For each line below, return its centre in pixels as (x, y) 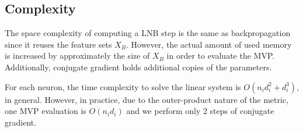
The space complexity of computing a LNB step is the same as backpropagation (148, 33)
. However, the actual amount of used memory (209, 44)
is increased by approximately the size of (77, 56)
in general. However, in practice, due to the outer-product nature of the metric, (147, 99)
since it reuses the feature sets (58, 44)
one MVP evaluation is (46, 111)
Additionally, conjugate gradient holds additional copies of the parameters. (138, 67)
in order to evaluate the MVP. (221, 56)
